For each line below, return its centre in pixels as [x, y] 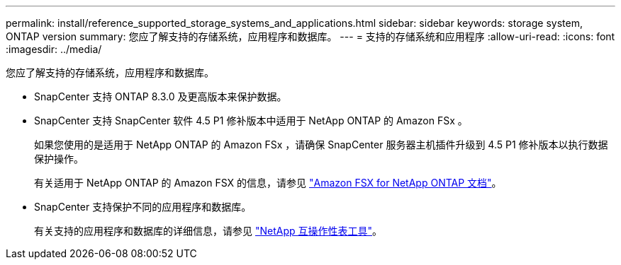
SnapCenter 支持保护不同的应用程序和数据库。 [143, 207]
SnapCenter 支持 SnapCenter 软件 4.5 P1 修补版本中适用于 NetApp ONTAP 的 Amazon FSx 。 [251, 120]
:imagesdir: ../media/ [54, 49]
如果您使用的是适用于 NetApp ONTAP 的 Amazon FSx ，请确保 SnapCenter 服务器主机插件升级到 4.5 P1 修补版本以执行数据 [321, 145]
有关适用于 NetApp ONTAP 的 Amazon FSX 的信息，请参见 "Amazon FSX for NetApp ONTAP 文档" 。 [268, 183]
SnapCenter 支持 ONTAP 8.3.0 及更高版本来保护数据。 [161, 96]
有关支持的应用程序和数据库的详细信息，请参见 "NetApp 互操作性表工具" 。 [208, 231]
